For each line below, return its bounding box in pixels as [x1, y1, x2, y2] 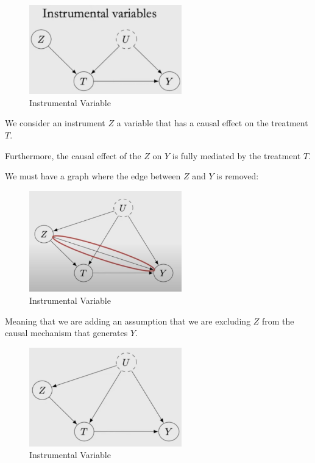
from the [262, 314, 294, 327]
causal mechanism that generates [5, 326, 128, 339]
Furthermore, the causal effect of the [5, 149, 141, 162]
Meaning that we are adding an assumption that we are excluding [5, 314, 251, 327]
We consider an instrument [5, 117, 105, 129]
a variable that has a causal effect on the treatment [116, 117, 308, 129]
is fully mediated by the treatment [172, 149, 301, 162]
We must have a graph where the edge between [5, 170, 181, 182]
